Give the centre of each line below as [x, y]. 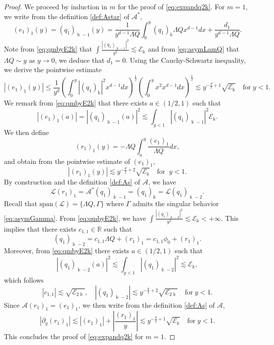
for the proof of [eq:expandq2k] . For [171, 6]
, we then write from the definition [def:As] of [147, 305]
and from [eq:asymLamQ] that [193, 49]
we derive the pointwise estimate [53, 69]
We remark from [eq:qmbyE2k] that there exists [76, 103]
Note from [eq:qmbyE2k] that [48, 49]
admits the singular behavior [176, 203]
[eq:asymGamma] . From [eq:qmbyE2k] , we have [75, 218]
